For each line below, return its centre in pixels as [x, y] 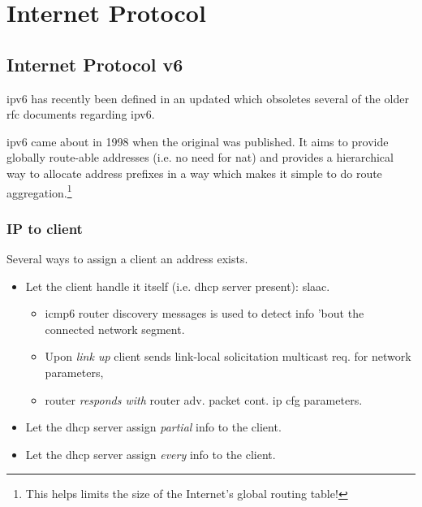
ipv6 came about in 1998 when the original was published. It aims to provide [198, 141]
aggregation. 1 [39, 191]
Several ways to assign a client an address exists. [127, 259]
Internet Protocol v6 [95, 64]
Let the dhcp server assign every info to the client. [151, 454]
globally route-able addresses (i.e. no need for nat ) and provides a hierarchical [200, 157]
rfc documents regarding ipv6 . [81, 114]
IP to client [45, 228]
